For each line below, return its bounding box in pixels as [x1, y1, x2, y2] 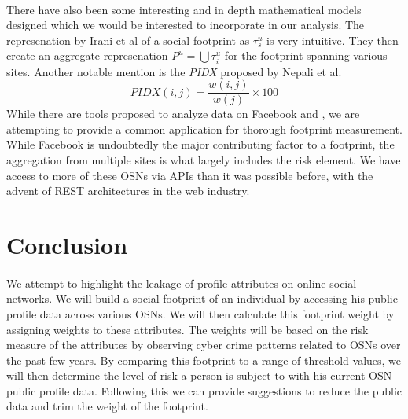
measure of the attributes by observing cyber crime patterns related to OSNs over [6, 336, 401, 353]
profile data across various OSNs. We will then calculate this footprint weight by [6, 305, 395, 322]
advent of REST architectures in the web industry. [6, 182, 250, 199]
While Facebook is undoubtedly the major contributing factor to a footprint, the [6, 136, 395, 153]
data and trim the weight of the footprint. [6, 398, 208, 414]
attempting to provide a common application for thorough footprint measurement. [6, 120, 402, 137]
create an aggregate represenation [6, 47, 168, 64]
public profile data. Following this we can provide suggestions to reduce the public [6, 382, 402, 399]
